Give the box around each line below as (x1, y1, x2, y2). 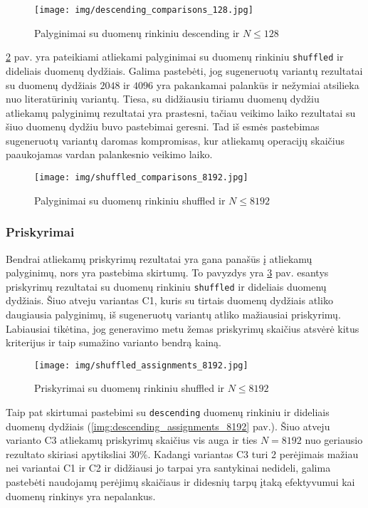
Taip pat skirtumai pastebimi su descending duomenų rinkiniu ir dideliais (6, 405, 330, 419)
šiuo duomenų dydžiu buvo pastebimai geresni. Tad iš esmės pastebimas (6, 119, 320, 134)
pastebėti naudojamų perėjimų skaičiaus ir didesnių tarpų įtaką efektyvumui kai (6, 475, 355, 489)
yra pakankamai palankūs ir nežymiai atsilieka (156, 77, 359, 92)
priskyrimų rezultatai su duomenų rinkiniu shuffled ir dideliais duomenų (6, 279, 327, 294)
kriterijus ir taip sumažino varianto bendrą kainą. (6, 335, 221, 350)
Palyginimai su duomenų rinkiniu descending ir (34, 25, 240, 40)
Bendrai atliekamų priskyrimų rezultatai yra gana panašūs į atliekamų (6, 251, 312, 266)
